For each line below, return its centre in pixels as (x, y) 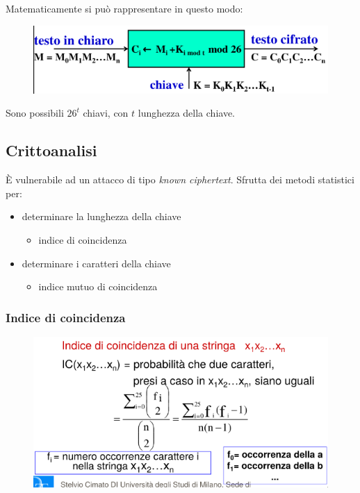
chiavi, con (106, 113)
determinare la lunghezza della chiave (101, 216)
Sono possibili (35, 113)
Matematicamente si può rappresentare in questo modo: (124, 8)
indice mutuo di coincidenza (98, 286)
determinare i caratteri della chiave (96, 263)
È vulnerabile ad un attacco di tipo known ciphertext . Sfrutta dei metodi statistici (180, 179)
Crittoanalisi (51, 150)
